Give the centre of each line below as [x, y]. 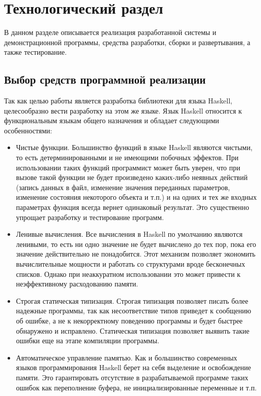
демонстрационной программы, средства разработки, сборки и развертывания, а [127, 42]
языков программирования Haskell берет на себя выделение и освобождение [134, 367]
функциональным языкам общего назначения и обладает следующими [112, 120]
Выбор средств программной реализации [105, 79]
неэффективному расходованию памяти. [77, 284]
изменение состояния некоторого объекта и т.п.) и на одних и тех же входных [136, 197]
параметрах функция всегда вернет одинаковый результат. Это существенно [133, 207]
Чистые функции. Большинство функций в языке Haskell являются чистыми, [134, 147]
